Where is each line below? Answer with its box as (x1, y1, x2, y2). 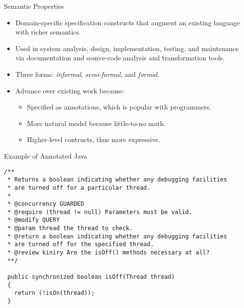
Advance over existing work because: (15, 85, 125, 95)
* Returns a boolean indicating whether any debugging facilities (7, 176, 227, 183)
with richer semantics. (15, 27, 81, 37)
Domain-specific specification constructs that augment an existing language (15, 17, 240, 27)
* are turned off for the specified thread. (7, 241, 154, 248)
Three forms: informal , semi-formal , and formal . (15, 69, 159, 79)
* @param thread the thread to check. (7, 225, 133, 232)
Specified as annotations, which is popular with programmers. (27, 102, 211, 112)
